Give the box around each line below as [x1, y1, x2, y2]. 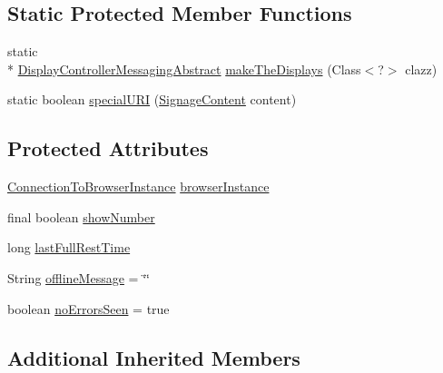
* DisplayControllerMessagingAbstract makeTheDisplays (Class [7, 59, 361, 78]
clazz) [405, 59, 438, 78]
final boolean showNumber [7, 207, 155, 226]
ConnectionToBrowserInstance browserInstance [7, 177, 270, 196]
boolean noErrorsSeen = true [7, 299, 170, 318]
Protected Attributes [7, 134, 209, 162]
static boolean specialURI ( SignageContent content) [7, 90, 297, 109]
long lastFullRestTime [7, 238, 131, 257]
